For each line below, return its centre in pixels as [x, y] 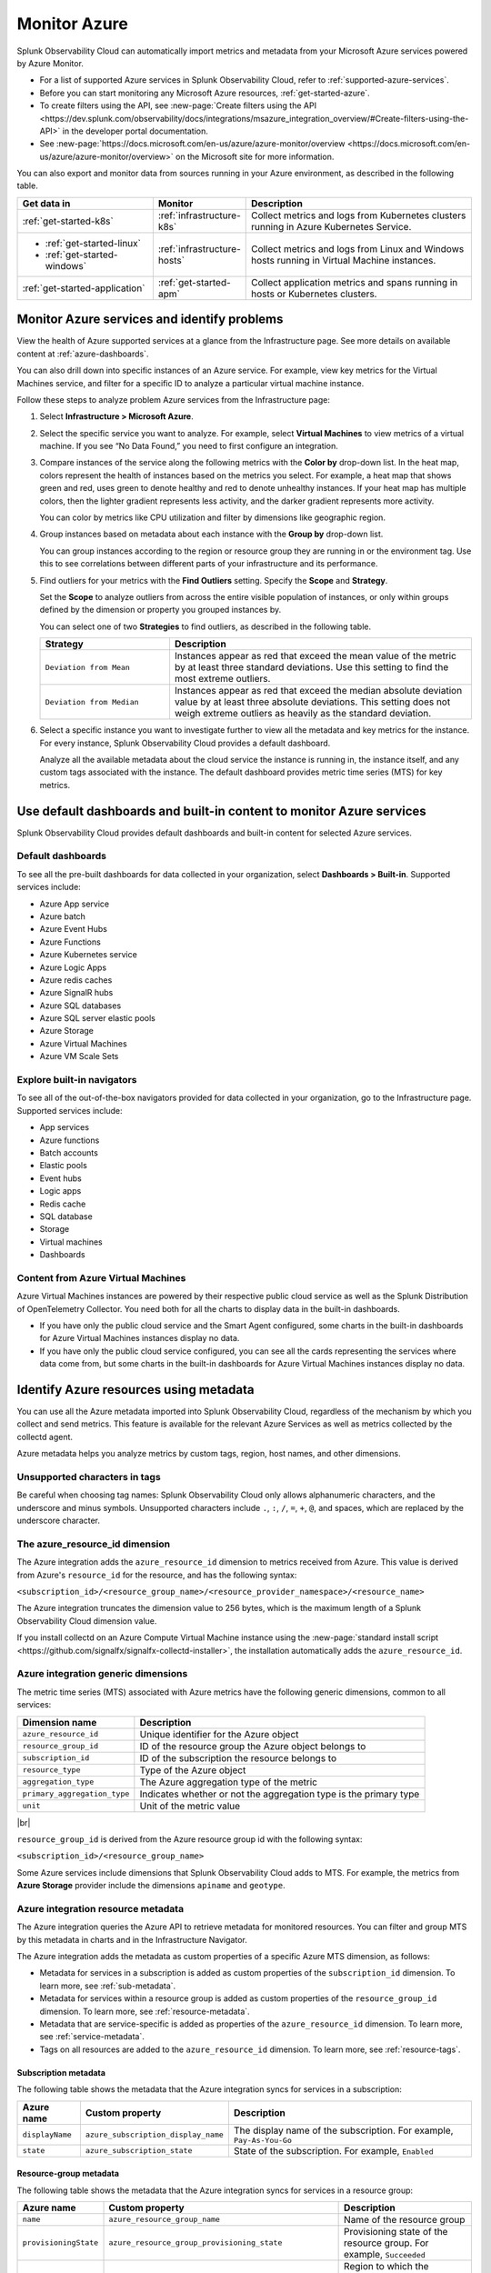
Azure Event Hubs [74, 929]
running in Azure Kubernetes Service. [331, 226]
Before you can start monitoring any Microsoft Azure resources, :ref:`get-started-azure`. [205, 93]
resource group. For [386, 2243]
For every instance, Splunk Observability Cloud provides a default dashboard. [185, 743]
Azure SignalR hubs [76, 993]
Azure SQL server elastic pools [98, 1018]
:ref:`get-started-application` [84, 288]
